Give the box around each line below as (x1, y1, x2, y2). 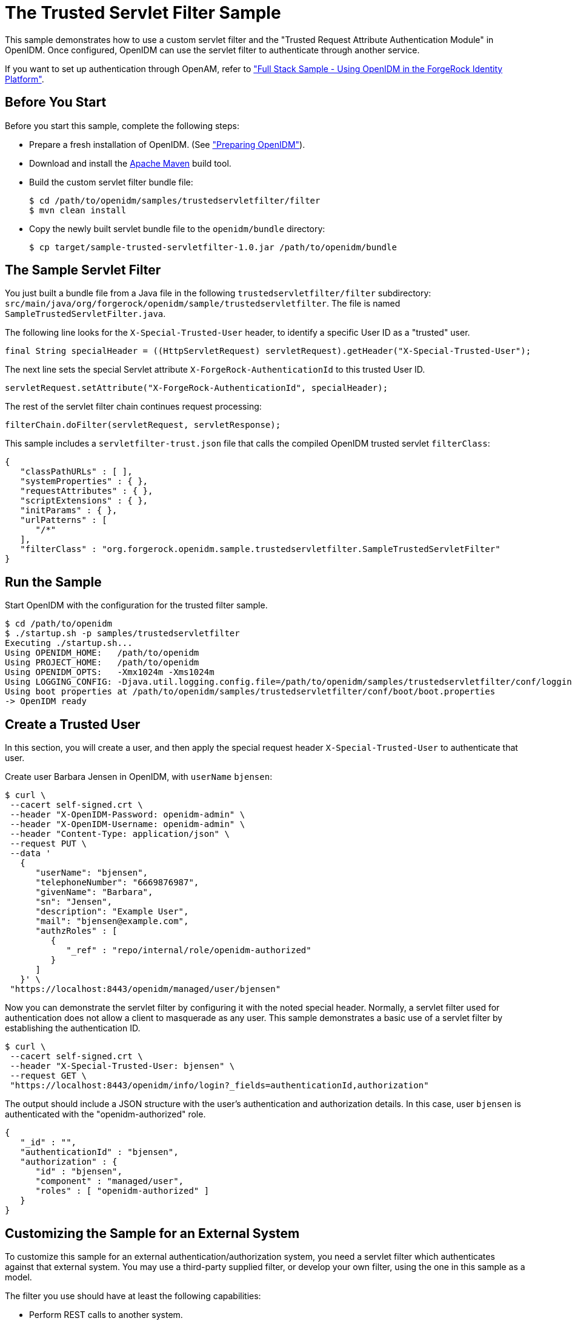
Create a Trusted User (5, 716, 141, 732)
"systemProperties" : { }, (20, 476, 148, 487)
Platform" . (5, 73, 44, 84)
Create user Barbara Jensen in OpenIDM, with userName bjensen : (5, 771, 273, 782)
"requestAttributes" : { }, (20, 486, 153, 496)
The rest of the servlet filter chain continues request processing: (5, 401, 262, 412)
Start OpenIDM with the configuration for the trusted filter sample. (5, 600, 268, 611)
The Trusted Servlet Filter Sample (5, 2, 281, 23)
